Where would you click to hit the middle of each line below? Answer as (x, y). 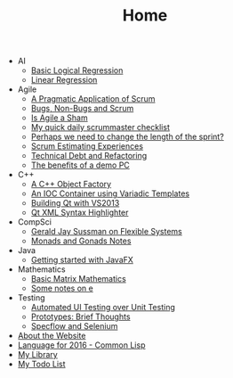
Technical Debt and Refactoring (89, 156)
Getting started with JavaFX (82, 260)
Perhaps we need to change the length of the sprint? (127, 137)
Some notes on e (62, 288)
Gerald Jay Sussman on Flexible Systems (106, 232)
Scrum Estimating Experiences (87, 146)
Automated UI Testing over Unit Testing (103, 308)
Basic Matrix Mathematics (78, 279)
